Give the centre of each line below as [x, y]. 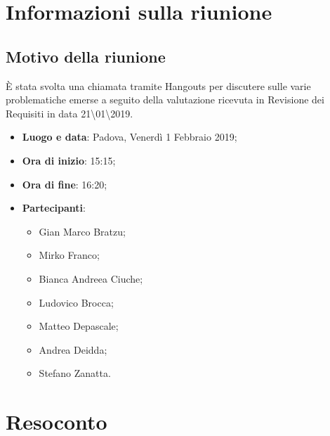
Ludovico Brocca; [76, 302]
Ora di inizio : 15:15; [69, 160]
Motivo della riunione [86, 56]
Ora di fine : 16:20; [65, 184]
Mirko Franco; [69, 255]
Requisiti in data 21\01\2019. [70, 113]
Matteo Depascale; [79, 326]
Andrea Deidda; [73, 349]
